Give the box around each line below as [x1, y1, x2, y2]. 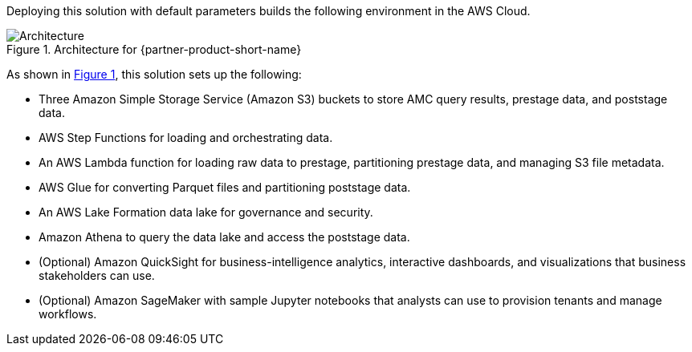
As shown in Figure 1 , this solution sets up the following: [6, 67, 302, 81]
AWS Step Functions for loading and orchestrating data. [39, 131, 333, 144]
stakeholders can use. [39, 269, 155, 282]
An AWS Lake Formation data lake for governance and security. [39, 205, 373, 219]
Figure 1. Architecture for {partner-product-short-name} [6, 42, 302, 56]
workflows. [39, 307, 97, 321]
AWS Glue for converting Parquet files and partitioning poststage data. [39, 180, 411, 194]
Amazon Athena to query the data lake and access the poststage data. [39, 230, 410, 244]
